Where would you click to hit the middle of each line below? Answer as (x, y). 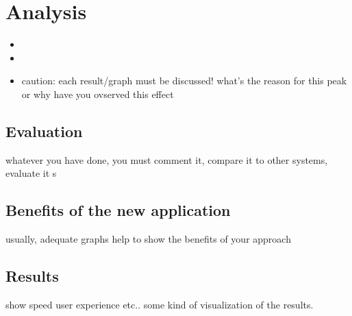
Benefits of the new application (118, 210)
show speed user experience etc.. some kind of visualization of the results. (160, 304)
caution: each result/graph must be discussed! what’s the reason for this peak (184, 81)
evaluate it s (31, 173)
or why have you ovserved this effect (98, 94)
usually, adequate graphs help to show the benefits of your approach (148, 239)
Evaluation (44, 131)
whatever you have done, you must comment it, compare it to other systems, (167, 159)
